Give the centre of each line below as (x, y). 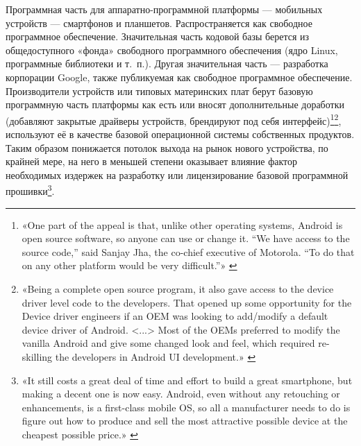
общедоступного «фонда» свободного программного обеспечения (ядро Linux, (172, 50)
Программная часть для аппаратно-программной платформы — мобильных (164, 9)
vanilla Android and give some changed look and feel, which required (168, 343)
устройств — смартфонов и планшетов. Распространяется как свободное (159, 23)
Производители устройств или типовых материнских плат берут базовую (159, 91)
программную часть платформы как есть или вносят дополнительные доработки (175, 104)
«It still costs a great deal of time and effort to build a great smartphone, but (187, 380)
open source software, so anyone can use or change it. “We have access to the (186, 238)
